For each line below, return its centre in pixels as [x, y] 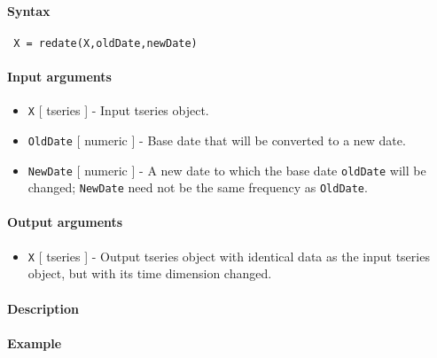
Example [35, 342]
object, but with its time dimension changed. [150, 273]
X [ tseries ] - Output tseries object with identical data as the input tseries [229, 256]
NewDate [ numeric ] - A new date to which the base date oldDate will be [227, 170]
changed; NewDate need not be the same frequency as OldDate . [198, 187]
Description [43, 308]
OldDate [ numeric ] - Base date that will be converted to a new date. [217, 140]
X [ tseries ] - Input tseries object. [118, 110]
